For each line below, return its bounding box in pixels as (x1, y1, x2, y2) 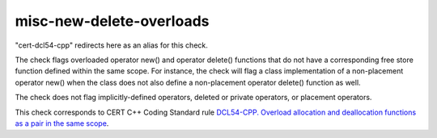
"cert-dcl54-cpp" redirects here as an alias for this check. (15, 40, 208, 50)
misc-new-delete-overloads (15, 12, 210, 30)
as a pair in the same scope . (15, 118, 109, 128)
